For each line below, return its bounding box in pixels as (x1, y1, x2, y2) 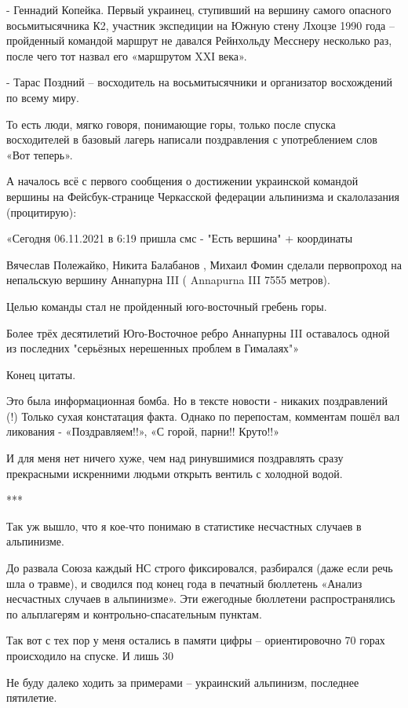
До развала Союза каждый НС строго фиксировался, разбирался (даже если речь (6, 560, 393, 576)
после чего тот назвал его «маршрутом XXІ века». (6, 47, 247, 64)
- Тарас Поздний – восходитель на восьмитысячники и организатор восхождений (6, 74, 392, 90)
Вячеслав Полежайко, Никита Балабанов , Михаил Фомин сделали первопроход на (6, 256, 402, 272)
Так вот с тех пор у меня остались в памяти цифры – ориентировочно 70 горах (6, 632, 385, 648)
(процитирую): (6, 203, 77, 220)
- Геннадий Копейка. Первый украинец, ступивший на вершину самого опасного (6, 2, 392, 17)
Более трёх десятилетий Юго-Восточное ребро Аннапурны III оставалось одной (6, 324, 390, 341)
